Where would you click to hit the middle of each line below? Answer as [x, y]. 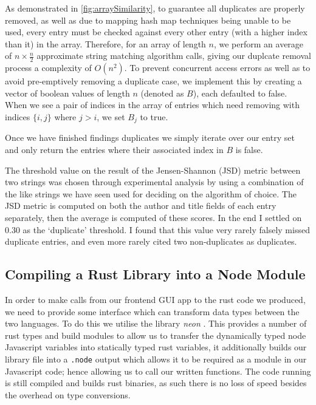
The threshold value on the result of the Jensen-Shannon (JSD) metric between [153, 170]
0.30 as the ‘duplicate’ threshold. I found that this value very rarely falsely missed [157, 229]
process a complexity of [48, 68]
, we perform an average [259, 43]
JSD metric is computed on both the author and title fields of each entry [141, 206]
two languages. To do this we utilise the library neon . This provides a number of [156, 323]
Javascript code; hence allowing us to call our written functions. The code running [158, 371]
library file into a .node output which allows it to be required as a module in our [156, 359]
